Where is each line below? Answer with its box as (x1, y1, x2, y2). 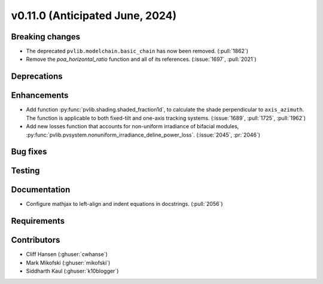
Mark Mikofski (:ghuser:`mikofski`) (26, 259, 111, 266)
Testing (11, 166, 40, 176)
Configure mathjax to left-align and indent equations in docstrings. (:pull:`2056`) (26, 200, 224, 208)
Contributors (11, 235, 60, 245)
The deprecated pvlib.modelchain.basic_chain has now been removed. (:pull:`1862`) (26, 48, 248, 55)
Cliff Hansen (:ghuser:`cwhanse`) (26, 251, 108, 258)
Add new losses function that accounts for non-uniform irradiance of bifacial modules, (26, 123, 239, 130)
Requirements (11, 216, 65, 226)
